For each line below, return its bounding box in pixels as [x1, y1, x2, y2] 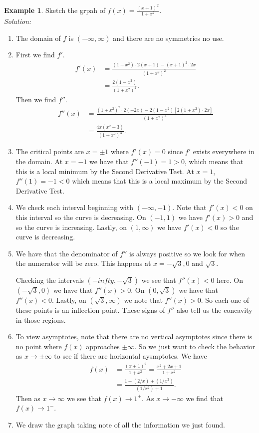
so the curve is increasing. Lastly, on [15, 221, 127, 232]
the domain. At [15, 156, 63, 166]
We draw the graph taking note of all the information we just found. [15, 419, 225, 430]
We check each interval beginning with [15, 202, 134, 213]
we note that [124, 294, 163, 305]
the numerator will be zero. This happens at [15, 258, 151, 268]
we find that [186, 393, 223, 403]
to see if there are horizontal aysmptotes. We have [54, 351, 207, 361]
